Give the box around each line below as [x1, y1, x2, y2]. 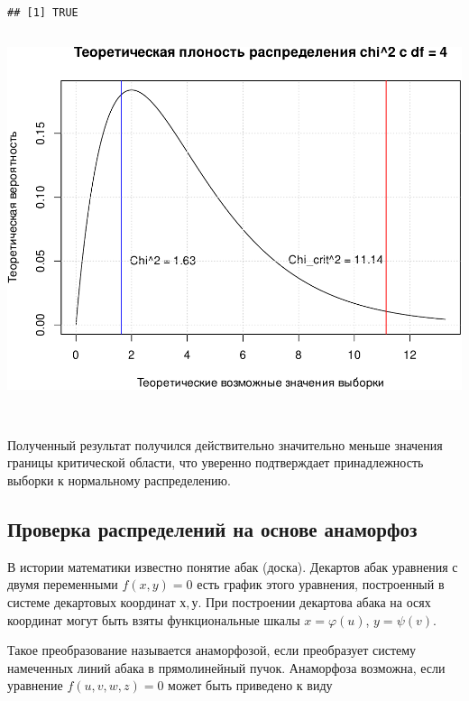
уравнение [7, 676, 63, 695]
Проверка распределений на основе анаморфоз [7, 515, 418, 542]
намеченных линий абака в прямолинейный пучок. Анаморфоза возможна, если [7, 658, 446, 677]
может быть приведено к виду [168, 676, 333, 695]
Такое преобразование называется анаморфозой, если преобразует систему [7, 641, 417, 659]
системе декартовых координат [7, 593, 176, 611]
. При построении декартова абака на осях [198, 593, 431, 611]
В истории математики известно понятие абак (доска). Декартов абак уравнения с [7, 557, 458, 576]
